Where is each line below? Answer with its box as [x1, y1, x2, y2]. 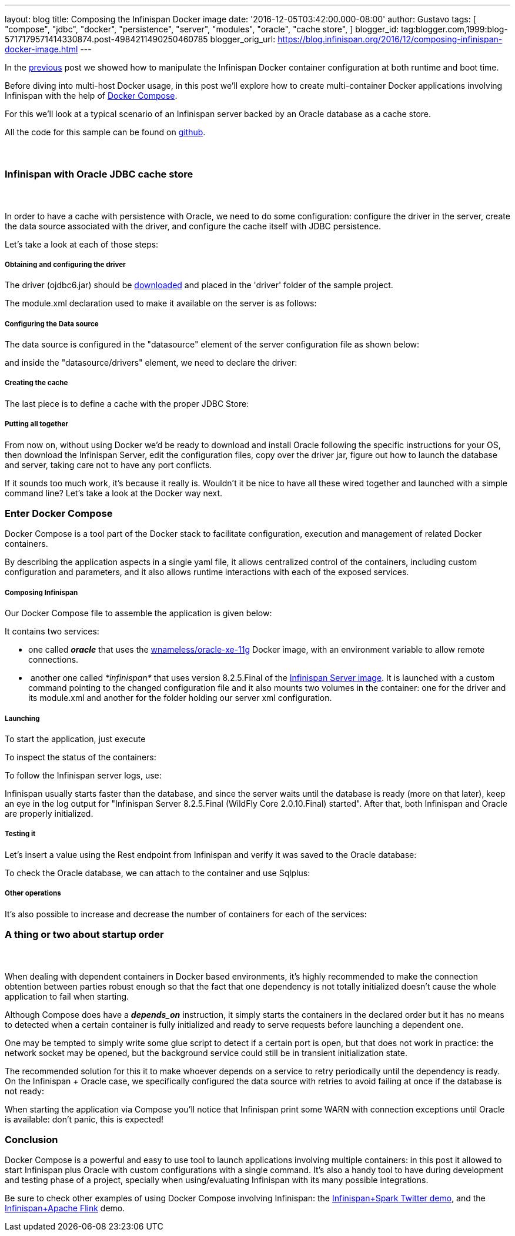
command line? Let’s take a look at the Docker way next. [5, 487, 223, 498]
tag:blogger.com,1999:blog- [400, 24, 508, 34]
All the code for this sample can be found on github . [5, 127, 206, 137]
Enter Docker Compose [5, 507, 113, 519]
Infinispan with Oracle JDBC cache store [5, 168, 193, 180]
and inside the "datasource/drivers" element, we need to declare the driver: [5, 358, 297, 368]
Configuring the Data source [5, 319, 99, 328]
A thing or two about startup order [5, 928, 164, 940]
